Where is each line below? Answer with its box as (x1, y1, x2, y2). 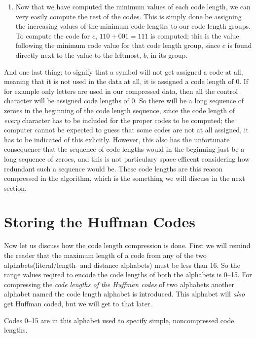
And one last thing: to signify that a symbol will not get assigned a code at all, (4, 66, 243, 77)
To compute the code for (15, 30, 90, 41)
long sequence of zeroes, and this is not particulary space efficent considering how (4, 153, 250, 164)
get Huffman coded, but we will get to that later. (4, 298, 152, 308)
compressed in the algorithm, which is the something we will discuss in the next (4, 173, 245, 183)
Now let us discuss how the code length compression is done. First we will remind (4, 240, 251, 251)
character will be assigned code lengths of (4, 95, 129, 106)
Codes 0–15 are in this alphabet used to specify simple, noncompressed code (4, 315, 234, 325)
